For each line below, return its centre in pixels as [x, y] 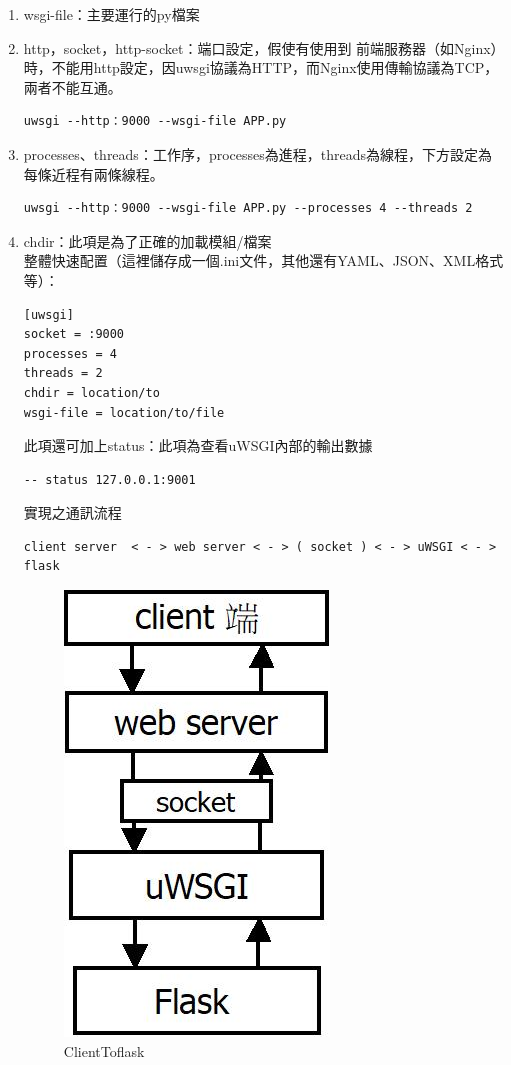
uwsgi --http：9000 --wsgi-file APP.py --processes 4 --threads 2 [248, 208]
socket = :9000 [74, 334]
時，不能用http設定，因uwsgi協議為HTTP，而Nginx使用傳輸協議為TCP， [261, 67]
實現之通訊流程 [72, 512]
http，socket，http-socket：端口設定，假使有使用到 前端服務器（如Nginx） [260, 47]
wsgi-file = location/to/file [124, 412]
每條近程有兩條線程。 [93, 173]
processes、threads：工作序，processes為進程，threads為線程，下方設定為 [257, 153]
